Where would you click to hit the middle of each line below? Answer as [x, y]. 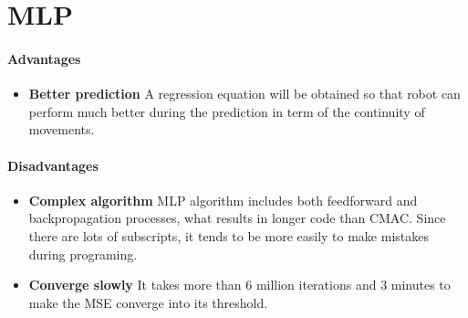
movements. [62, 129]
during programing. [83, 254]
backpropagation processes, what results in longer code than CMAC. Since [237, 218]
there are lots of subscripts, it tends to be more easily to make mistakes [229, 235]
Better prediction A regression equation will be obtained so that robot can [244, 94]
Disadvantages [53, 165]
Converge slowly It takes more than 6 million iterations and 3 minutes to [239, 285]
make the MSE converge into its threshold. [148, 302]
